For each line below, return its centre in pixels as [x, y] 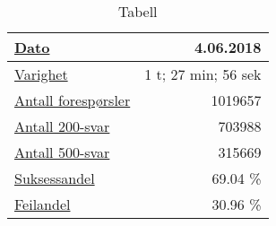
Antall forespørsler [73, 100]
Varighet [41, 74]
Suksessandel [55, 178]
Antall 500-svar [62, 152]
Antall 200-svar [62, 126]
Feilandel [43, 204]
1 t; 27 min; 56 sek [203, 74]
